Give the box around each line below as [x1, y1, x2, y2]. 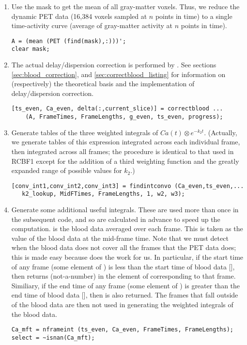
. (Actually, [204, 127, 237, 137]
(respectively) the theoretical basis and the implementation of [11, 78, 195, 89]
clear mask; [11, 46, 50, 53]
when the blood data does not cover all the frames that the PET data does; [11, 242, 236, 252]
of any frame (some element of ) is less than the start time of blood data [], [11, 261, 235, 271]
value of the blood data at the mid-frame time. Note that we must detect [11, 233, 229, 243]
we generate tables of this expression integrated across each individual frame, [11, 137, 240, 147]
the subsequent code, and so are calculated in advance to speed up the [11, 214, 220, 224]
